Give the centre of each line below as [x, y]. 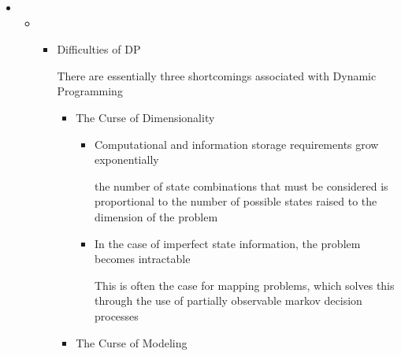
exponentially [126, 159]
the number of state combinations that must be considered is [241, 185]
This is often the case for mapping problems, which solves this [244, 285]
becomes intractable [142, 259]
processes [116, 315]
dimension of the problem [156, 216]
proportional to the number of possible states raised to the [236, 201]
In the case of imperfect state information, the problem [227, 243]
